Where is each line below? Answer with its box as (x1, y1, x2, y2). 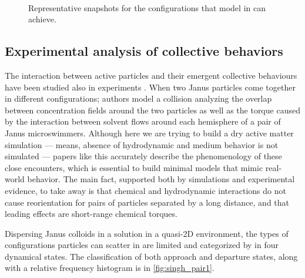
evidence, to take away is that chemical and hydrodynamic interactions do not (5, 184, 286, 196)
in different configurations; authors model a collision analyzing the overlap (5, 92, 272, 105)
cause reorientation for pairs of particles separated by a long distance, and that (5, 196, 290, 208)
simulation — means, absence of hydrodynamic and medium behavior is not (5, 138, 279, 150)
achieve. (28, 13, 56, 25)
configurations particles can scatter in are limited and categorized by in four (5, 239, 279, 251)
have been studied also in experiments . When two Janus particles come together (5, 81, 296, 93)
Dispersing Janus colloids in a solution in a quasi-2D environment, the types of (5, 227, 289, 239)
